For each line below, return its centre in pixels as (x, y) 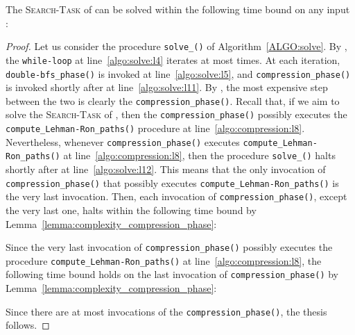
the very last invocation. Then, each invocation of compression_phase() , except (176, 196)
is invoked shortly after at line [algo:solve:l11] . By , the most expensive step (167, 87)
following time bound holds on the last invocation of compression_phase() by (172, 274)
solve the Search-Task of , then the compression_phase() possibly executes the (176, 114)
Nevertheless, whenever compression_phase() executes (123, 141)
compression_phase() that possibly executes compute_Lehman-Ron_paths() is (172, 182)
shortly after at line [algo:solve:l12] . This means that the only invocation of (166, 169)
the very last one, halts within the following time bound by (131, 210)
